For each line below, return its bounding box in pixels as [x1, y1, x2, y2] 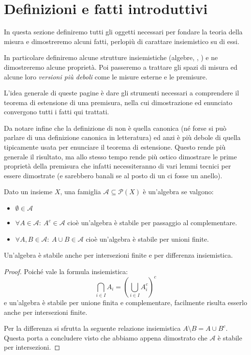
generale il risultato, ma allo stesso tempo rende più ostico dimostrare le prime [4, 151, 237, 161]
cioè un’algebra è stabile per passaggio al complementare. [67, 217, 237, 228]
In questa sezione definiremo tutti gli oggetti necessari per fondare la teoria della [4, 27, 243, 37]
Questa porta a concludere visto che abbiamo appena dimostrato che [4, 332, 207, 342]
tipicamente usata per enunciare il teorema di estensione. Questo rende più [4, 142, 226, 152]
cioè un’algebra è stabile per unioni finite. [86, 233, 209, 244]
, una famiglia [60, 186, 101, 197]
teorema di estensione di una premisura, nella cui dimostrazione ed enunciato [4, 97, 233, 107]
